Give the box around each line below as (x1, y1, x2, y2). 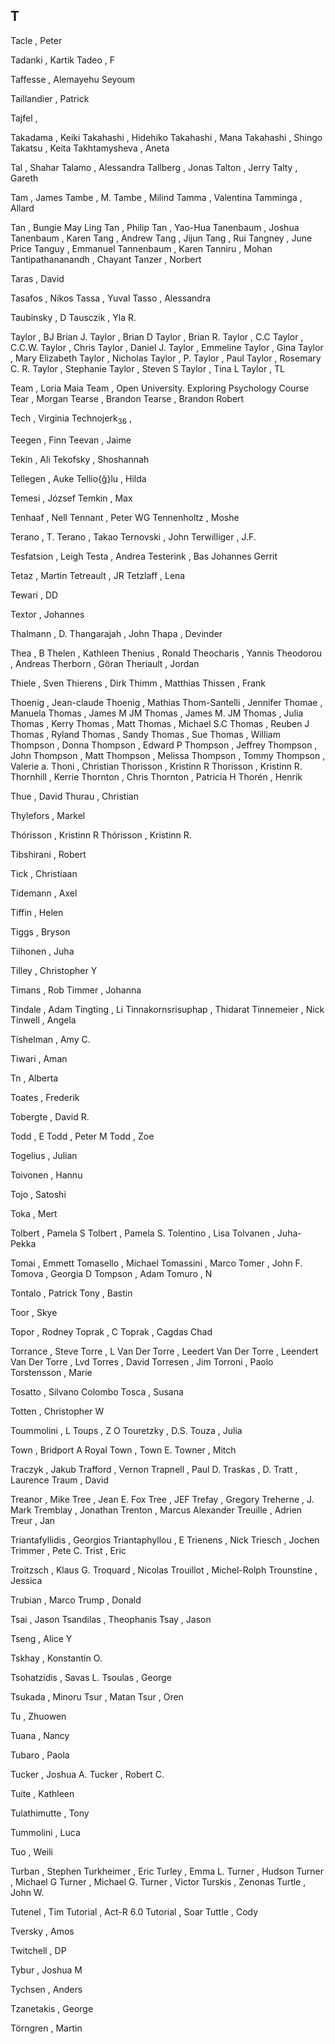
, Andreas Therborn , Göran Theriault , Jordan (10, 657, 200, 669)
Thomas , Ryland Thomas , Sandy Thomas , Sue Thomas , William (10, 728, 281, 740)
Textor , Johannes (10, 608, 85, 620)
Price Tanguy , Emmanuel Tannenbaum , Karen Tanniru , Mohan (10, 242, 273, 254)
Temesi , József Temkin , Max (10, 492, 133, 504)
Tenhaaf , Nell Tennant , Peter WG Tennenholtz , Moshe (10, 511, 240, 523)
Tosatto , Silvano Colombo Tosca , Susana (10, 1385, 184, 1398)
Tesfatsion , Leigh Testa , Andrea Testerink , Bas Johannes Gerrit (10, 550, 278, 562)
